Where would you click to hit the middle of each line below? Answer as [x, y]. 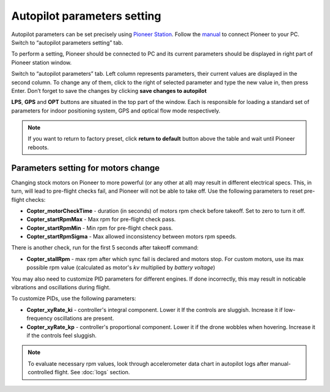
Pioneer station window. [42, 62]
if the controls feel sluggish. [62, 335]
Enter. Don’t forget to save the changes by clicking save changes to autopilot [109, 91]
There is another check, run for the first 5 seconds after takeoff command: [105, 248]
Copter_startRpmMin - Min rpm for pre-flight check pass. [100, 228]
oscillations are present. [84, 319]
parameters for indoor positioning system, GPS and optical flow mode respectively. [116, 111]
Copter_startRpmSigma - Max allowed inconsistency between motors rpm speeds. [132, 237]
